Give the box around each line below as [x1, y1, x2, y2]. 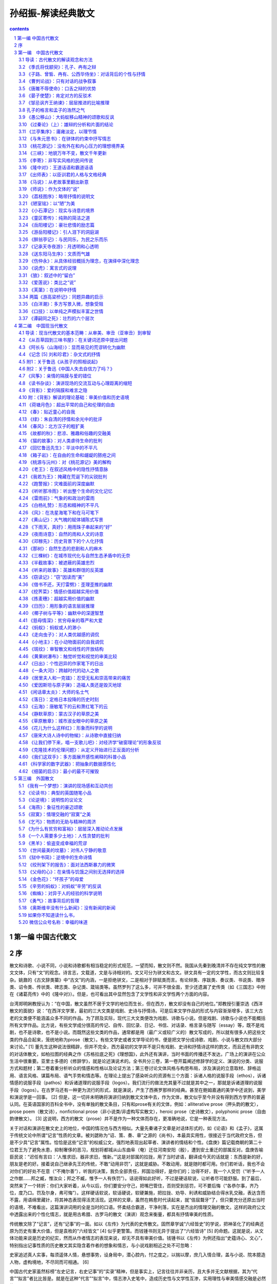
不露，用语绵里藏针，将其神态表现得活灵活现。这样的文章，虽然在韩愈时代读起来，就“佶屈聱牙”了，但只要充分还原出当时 [9, 1197, 265, 1203]
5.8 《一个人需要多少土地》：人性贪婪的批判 [18, 833, 110, 839]
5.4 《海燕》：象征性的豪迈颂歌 [18, 804, 83, 810]
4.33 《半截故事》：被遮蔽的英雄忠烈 [18, 560, 95, 566]
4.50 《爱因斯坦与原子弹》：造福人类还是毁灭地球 [18, 682, 122, 688]
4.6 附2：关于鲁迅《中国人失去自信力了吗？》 [18, 365, 115, 372]
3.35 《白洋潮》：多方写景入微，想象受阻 [18, 301, 104, 307]
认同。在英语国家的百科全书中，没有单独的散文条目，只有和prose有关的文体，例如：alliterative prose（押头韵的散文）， [9, 1101, 261, 1107]
